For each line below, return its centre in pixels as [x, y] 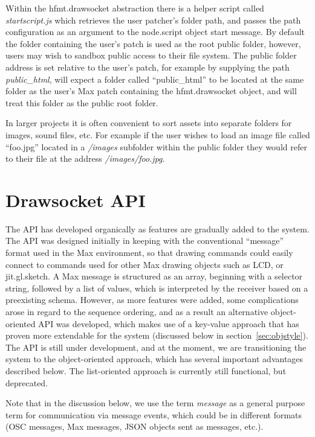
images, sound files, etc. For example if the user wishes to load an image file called [158, 134]
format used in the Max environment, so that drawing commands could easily [149, 253]
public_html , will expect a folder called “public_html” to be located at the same [155, 79]
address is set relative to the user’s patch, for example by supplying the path [148, 67]
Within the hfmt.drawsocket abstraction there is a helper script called [135, 8]
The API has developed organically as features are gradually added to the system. [157, 228]
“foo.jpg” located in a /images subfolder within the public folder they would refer [156, 146]
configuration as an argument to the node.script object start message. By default [155, 32]
